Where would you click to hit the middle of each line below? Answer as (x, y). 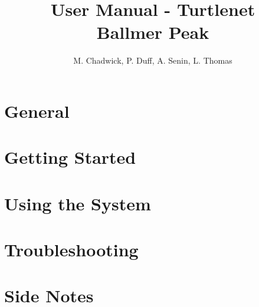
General (37, 110)
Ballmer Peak (153, 32)
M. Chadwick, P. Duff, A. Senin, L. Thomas (153, 60)
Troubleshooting (71, 250)
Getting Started (70, 157)
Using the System (78, 203)
